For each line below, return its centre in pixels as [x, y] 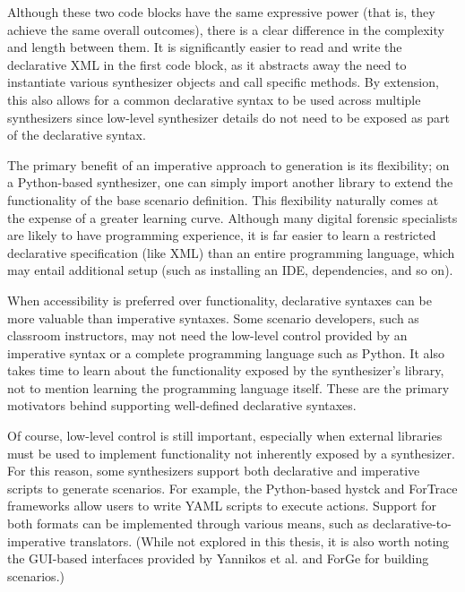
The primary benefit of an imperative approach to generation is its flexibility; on [228, 164]
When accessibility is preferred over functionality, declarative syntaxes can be [220, 300]
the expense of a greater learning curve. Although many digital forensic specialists [232, 217]
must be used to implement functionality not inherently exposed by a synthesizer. [231, 453]
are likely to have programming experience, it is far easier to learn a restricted [222, 235]
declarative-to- [412, 523]
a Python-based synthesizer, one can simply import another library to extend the [230, 182]
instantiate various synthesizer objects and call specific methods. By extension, [223, 82]
